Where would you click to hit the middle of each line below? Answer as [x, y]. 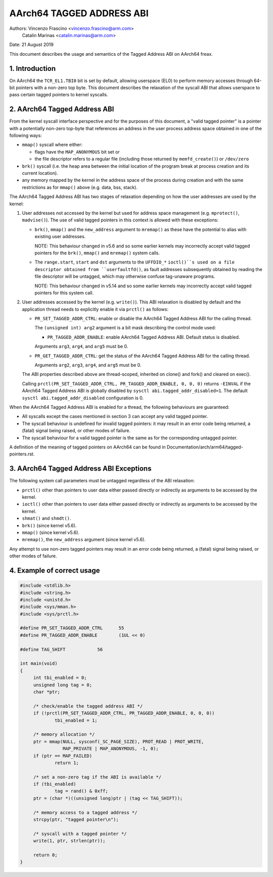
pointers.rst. [22, 454]
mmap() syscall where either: [52, 145]
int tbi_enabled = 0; [60, 678]
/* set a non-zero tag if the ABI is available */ [97, 777]
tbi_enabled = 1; [76, 720]
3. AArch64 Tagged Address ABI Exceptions [80, 469]
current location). [40, 173]
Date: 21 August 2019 [32, 45]
